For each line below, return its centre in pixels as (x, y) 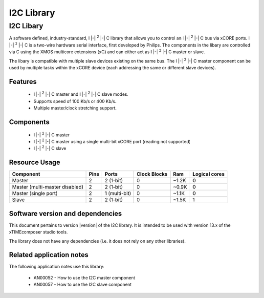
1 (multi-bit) (118, 193)
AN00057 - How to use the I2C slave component (83, 285)
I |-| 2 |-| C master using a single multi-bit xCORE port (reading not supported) (112, 141)
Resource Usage (35, 162)
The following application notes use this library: (57, 267)
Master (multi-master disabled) (48, 187)
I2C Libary (26, 26)
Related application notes (49, 255)
